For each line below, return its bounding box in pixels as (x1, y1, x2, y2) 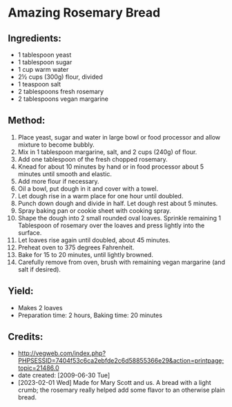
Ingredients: (8, 32, 61, 44)
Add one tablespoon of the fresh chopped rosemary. (17, 155, 168, 163)
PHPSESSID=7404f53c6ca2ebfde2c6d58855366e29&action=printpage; (17, 357, 224, 365)
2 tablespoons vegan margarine (17, 95, 109, 103)
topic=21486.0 (17, 364, 59, 372)
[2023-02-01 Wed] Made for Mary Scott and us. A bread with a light (17, 379, 211, 387)
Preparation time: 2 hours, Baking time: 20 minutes (17, 311, 163, 319)
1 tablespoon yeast (17, 50, 72, 59)
